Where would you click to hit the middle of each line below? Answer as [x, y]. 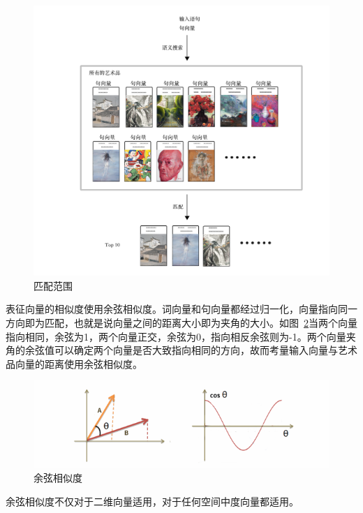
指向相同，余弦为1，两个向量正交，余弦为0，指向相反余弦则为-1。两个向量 [176, 336]
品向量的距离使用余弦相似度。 [74, 363]
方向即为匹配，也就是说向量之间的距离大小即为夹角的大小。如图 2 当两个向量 [181, 322]
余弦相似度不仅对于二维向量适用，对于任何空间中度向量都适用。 [152, 501]
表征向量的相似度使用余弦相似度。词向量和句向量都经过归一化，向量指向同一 [181, 309]
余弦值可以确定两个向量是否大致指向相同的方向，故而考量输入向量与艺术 [191, 350]
